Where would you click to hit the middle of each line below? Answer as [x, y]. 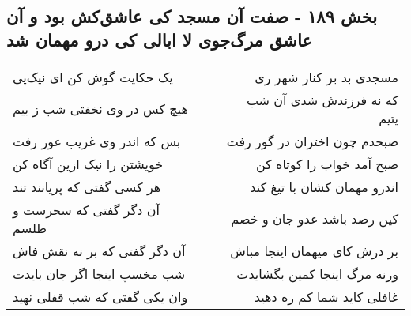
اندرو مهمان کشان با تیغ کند [324, 186]
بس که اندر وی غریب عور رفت [97, 141]
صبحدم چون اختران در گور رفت [312, 141]
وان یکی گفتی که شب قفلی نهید [100, 296]
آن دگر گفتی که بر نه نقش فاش [99, 250]
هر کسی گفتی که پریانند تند [87, 186]
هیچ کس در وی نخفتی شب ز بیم [100, 109]
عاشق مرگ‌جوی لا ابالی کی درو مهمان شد [159, 39]
